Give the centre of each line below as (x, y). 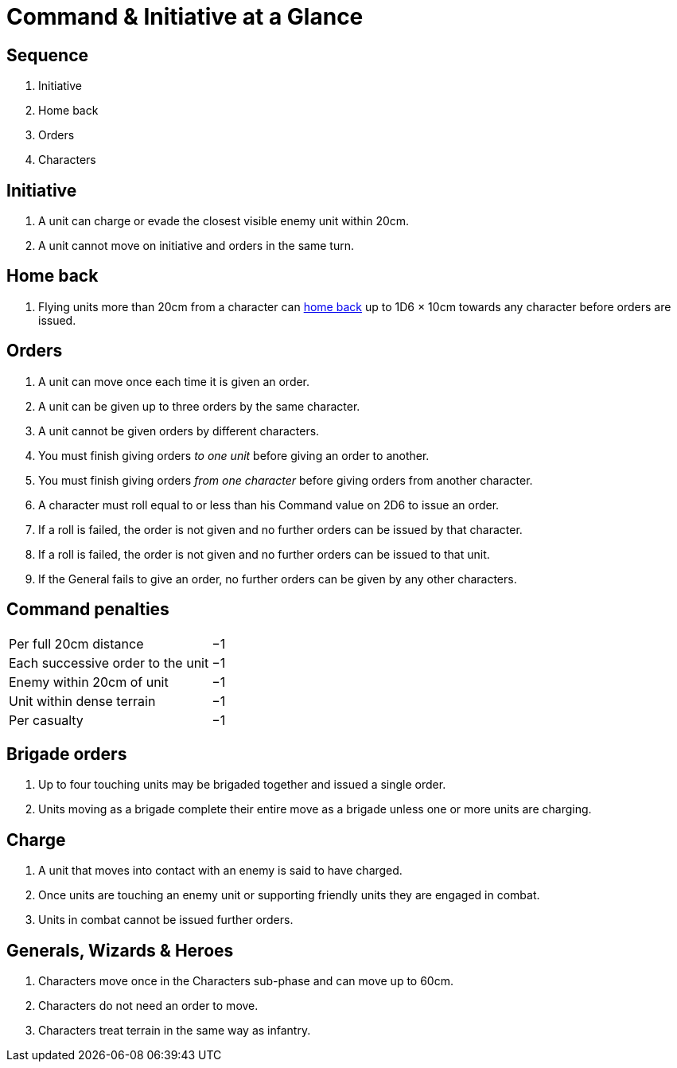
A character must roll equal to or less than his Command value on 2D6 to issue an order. (269, 505)
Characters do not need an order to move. (148, 1006)
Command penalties (88, 610)
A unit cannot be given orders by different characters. (179, 431)
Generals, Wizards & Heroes (120, 950)
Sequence (48, 55)
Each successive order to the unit (109, 663)
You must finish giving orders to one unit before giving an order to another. (234, 455)
